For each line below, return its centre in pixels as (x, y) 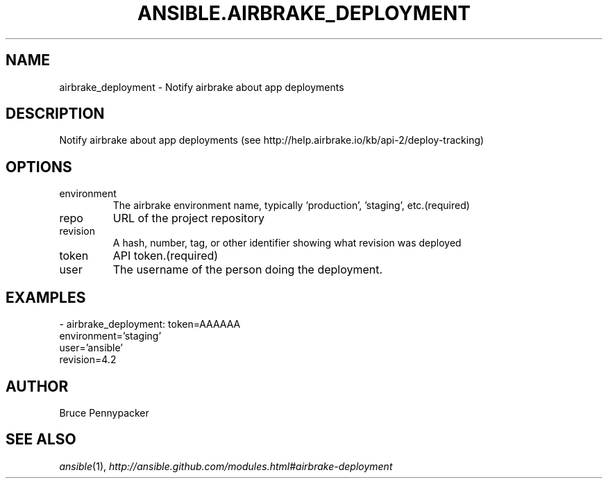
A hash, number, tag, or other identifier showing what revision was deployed (287, 243)
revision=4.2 (88, 360)
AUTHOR (37, 386)
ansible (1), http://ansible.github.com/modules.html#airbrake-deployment (226, 466)
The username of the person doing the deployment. (248, 270)
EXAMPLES (46, 297)
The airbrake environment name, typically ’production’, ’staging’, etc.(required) (291, 206)
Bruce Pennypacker (104, 412)
